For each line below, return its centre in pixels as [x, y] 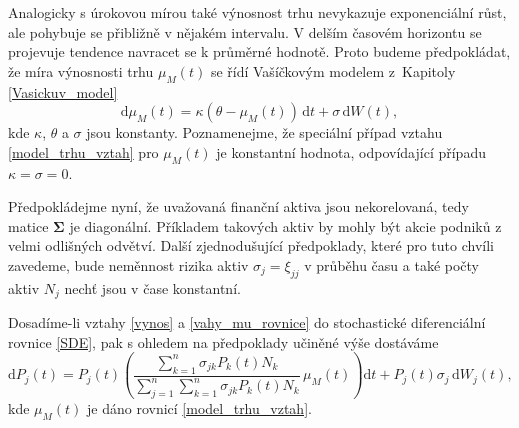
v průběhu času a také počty [392, 264]
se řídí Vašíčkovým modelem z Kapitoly [333, 70]
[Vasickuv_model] [63, 91]
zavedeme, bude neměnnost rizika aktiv [128, 264]
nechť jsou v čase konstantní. [152, 287]
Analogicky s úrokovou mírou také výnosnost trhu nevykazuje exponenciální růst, [257, 12]
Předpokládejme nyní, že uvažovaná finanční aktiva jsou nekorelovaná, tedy [238, 206]
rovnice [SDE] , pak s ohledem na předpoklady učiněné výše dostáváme [223, 341]
